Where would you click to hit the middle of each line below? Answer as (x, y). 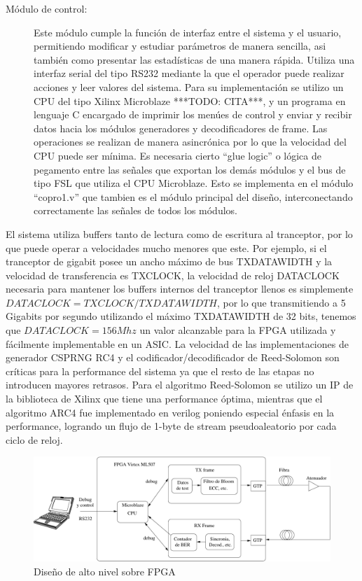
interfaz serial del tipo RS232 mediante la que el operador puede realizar (189, 73)
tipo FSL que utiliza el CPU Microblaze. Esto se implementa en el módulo (194, 183)
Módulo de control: (47, 8)
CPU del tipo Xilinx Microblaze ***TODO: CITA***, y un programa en (190, 100)
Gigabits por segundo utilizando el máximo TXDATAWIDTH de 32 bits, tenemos (181, 316)
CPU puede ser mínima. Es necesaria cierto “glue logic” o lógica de (177, 155)
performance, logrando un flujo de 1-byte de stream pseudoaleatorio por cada (171, 426)
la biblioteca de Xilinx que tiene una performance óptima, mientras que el (164, 399)
